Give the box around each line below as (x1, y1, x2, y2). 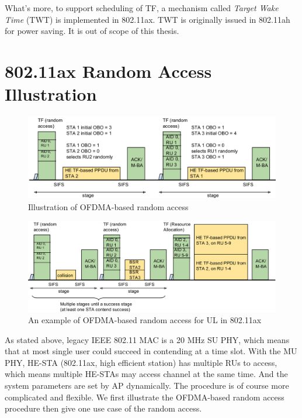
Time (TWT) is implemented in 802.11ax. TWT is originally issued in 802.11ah (5, 13, 290, 25)
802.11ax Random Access (5, 59, 212, 83)
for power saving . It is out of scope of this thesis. (5, 25, 179, 37)
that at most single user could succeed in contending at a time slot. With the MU (5, 345, 297, 357)
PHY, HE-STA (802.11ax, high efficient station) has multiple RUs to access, (5, 356, 277, 368)
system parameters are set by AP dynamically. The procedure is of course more (5, 379, 289, 392)
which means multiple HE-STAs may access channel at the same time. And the (5, 368, 288, 380)
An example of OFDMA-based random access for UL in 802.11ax (28, 314, 262, 326)
